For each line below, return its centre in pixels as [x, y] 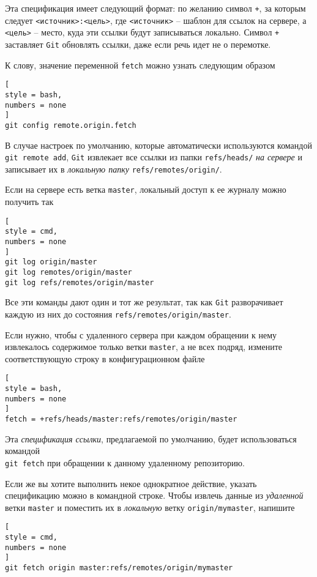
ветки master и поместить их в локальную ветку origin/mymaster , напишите [150, 507]
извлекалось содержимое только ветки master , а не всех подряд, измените [144, 347]
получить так [29, 202]
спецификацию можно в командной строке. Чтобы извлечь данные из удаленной [154, 495]
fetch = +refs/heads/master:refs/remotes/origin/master [121, 419]
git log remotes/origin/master [69, 272]
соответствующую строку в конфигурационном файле [105, 358]
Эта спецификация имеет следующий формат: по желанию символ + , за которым [155, 8]
